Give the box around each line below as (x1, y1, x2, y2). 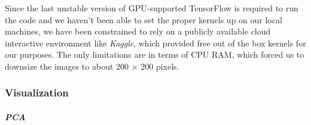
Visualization (5, 85, 69, 100)
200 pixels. (141, 60, 179, 72)
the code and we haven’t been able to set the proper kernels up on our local (5, 13, 282, 26)
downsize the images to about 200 (5, 60, 129, 72)
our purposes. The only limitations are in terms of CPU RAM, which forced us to (5, 48, 304, 61)
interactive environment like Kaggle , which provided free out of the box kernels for (5, 36, 306, 49)
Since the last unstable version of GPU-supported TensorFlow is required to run (5, 2, 298, 14)
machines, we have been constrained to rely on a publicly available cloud (5, 25, 271, 37)
